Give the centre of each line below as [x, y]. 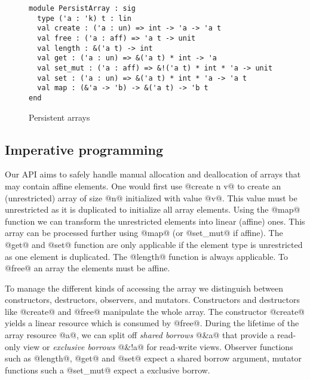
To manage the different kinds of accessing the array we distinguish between [144, 288]
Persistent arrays [59, 117]
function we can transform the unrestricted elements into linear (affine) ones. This [155, 221]
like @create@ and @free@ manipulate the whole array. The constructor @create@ [155, 311]
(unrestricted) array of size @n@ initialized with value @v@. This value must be [151, 197]
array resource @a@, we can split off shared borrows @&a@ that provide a [140, 335]
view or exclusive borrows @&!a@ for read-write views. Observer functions [158, 346]
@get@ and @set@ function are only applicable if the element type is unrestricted [154, 244]
